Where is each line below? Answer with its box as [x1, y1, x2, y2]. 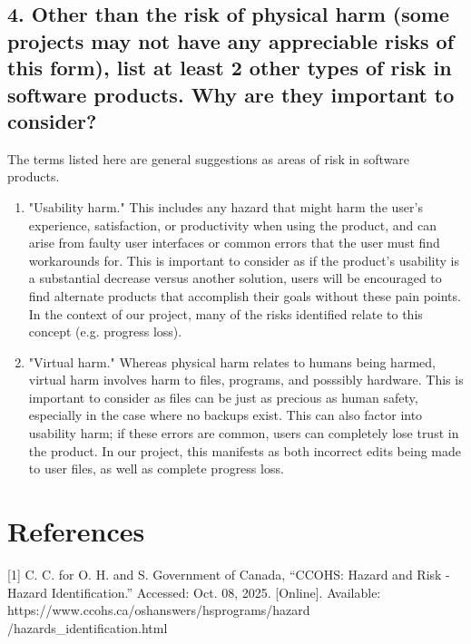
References [7, 512, 145, 550]
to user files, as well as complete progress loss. [28, 459, 284, 478]
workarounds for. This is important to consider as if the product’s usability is [28, 250, 459, 269]
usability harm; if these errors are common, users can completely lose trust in [28, 424, 459, 443]
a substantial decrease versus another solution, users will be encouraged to [28, 268, 442, 288]
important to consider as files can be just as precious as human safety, [28, 387, 418, 406]
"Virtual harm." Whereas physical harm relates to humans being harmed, [28, 352, 436, 371]
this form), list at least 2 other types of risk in [7, 54, 452, 82]
